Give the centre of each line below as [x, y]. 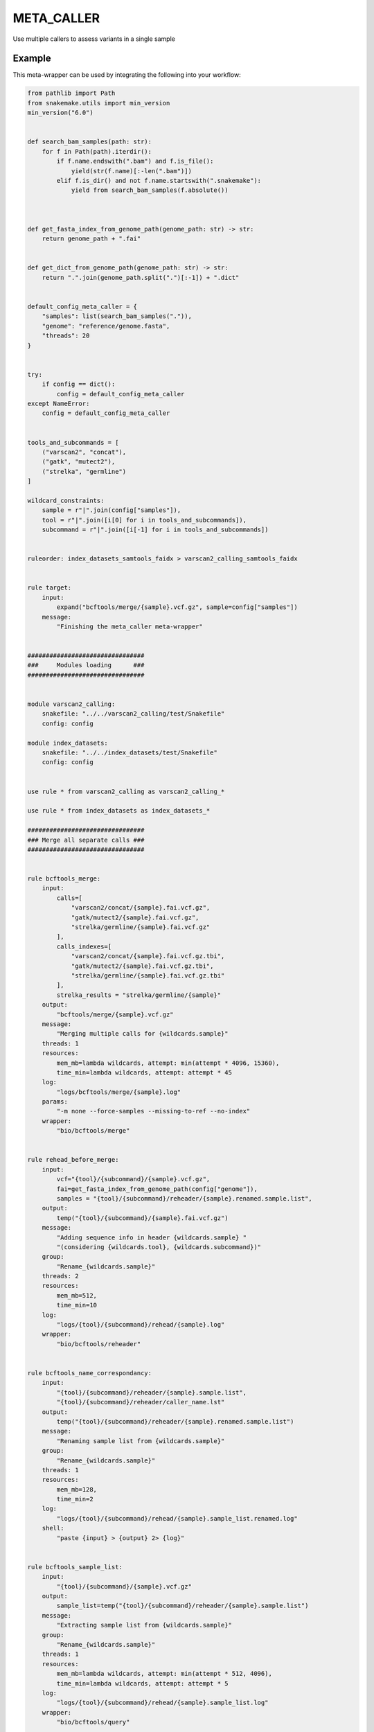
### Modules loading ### [86, 665]
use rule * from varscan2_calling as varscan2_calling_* [126, 791]
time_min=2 [75, 1499]
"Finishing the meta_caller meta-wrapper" [130, 626]
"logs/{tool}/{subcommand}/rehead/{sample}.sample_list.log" [162, 1703]
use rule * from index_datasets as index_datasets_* [119, 811]
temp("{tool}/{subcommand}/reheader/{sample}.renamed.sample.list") [175, 1421]
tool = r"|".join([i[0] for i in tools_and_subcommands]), [144, 520]
